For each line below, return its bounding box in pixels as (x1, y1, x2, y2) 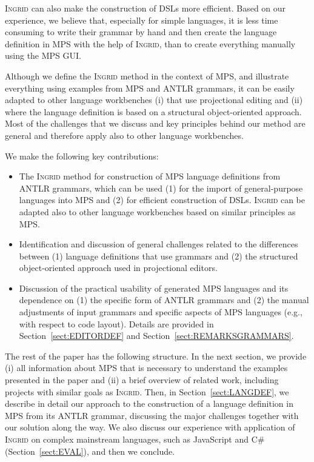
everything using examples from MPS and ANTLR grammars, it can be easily (5, 81, 295, 94)
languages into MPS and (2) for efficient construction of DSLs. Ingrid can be (19, 193, 305, 206)
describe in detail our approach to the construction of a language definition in (5, 397, 293, 410)
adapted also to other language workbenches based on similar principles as (19, 205, 296, 218)
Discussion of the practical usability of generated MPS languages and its (19, 281, 289, 294)
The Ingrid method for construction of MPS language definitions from (19, 170, 281, 182)
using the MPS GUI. (5, 49, 81, 62)
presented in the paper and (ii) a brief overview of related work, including (5, 373, 279, 386)
